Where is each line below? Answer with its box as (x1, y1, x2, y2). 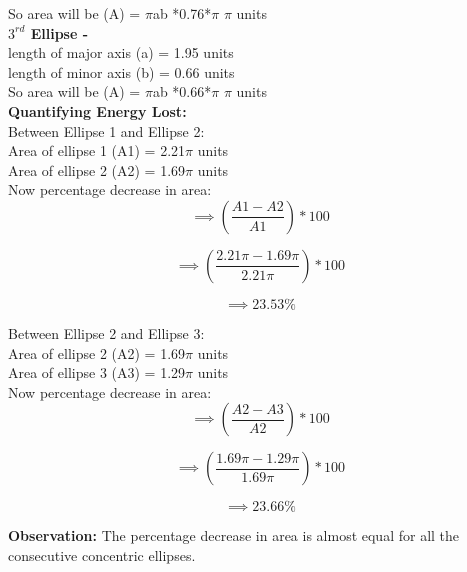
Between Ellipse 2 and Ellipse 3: (8, 322, 205, 343)
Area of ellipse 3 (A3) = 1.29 (8, 362, 186, 383)
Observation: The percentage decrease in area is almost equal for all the (8, 525, 460, 546)
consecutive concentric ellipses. (8, 544, 196, 565)
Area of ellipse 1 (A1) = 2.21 (8, 140, 186, 161)
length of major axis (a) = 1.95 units (8, 42, 234, 63)
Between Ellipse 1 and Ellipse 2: (8, 120, 205, 141)
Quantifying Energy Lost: (8, 100, 187, 121)
